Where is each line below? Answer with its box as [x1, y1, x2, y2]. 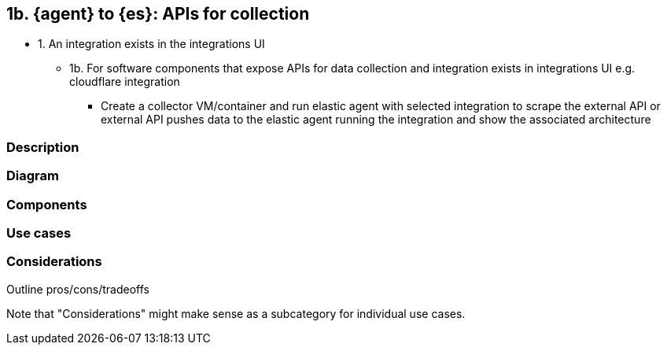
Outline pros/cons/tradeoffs [6, 282, 149, 296]
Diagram [6, 168, 59, 184]
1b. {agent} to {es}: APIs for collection [6, 4, 310, 24]
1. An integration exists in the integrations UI [38, 37, 265, 51]
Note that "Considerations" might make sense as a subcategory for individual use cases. [6, 306, 466, 320]
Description [6, 139, 79, 155]
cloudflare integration [69, 75, 180, 89]
